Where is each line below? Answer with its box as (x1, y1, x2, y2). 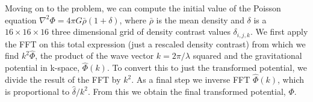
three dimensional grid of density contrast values (51, 25, 231, 38)
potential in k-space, (5, 61, 80, 74)
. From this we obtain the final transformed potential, (88, 85, 286, 97)
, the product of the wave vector (35, 49, 154, 62)
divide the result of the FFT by (5, 73, 121, 86)
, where (119, 13, 146, 26)
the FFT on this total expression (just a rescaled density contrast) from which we (5, 37, 306, 50)
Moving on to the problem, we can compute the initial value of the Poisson (5, 2, 281, 14)
